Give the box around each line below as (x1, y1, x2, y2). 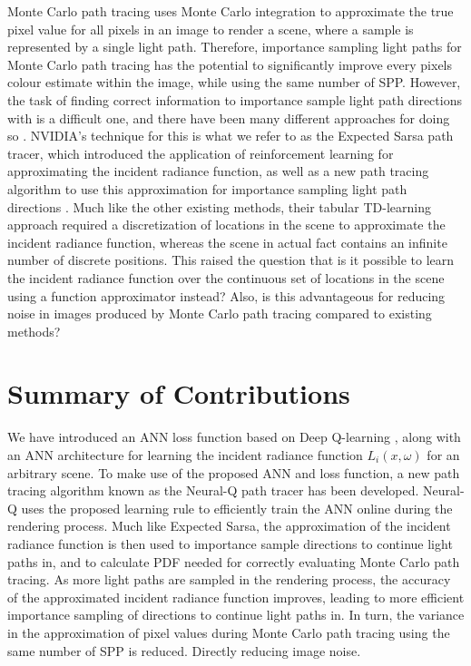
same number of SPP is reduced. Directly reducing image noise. (7, 641, 361, 660)
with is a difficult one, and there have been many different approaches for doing (7, 108, 450, 127)
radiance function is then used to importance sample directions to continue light (7, 534, 453, 553)
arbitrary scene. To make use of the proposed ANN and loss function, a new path (7, 463, 460, 482)
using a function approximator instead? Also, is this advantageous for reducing (7, 286, 446, 305)
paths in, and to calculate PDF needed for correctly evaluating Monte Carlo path (7, 552, 460, 571)
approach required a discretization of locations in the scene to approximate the (7, 215, 446, 234)
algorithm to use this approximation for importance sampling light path (7, 179, 407, 198)
